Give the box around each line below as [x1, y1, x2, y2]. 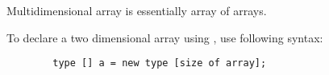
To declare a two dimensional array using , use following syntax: [6, 29, 323, 45]
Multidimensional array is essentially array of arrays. [6, 2, 267, 18]
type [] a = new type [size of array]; [52, 57, 267, 69]
